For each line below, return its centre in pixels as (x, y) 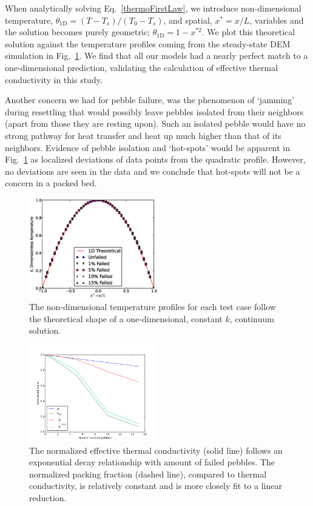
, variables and (277, 20)
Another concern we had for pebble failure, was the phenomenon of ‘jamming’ (150, 100)
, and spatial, (188, 20)
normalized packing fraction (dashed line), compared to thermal (148, 474)
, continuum (252, 318)
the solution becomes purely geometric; (77, 32)
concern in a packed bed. (51, 183)
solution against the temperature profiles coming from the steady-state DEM (148, 43)
